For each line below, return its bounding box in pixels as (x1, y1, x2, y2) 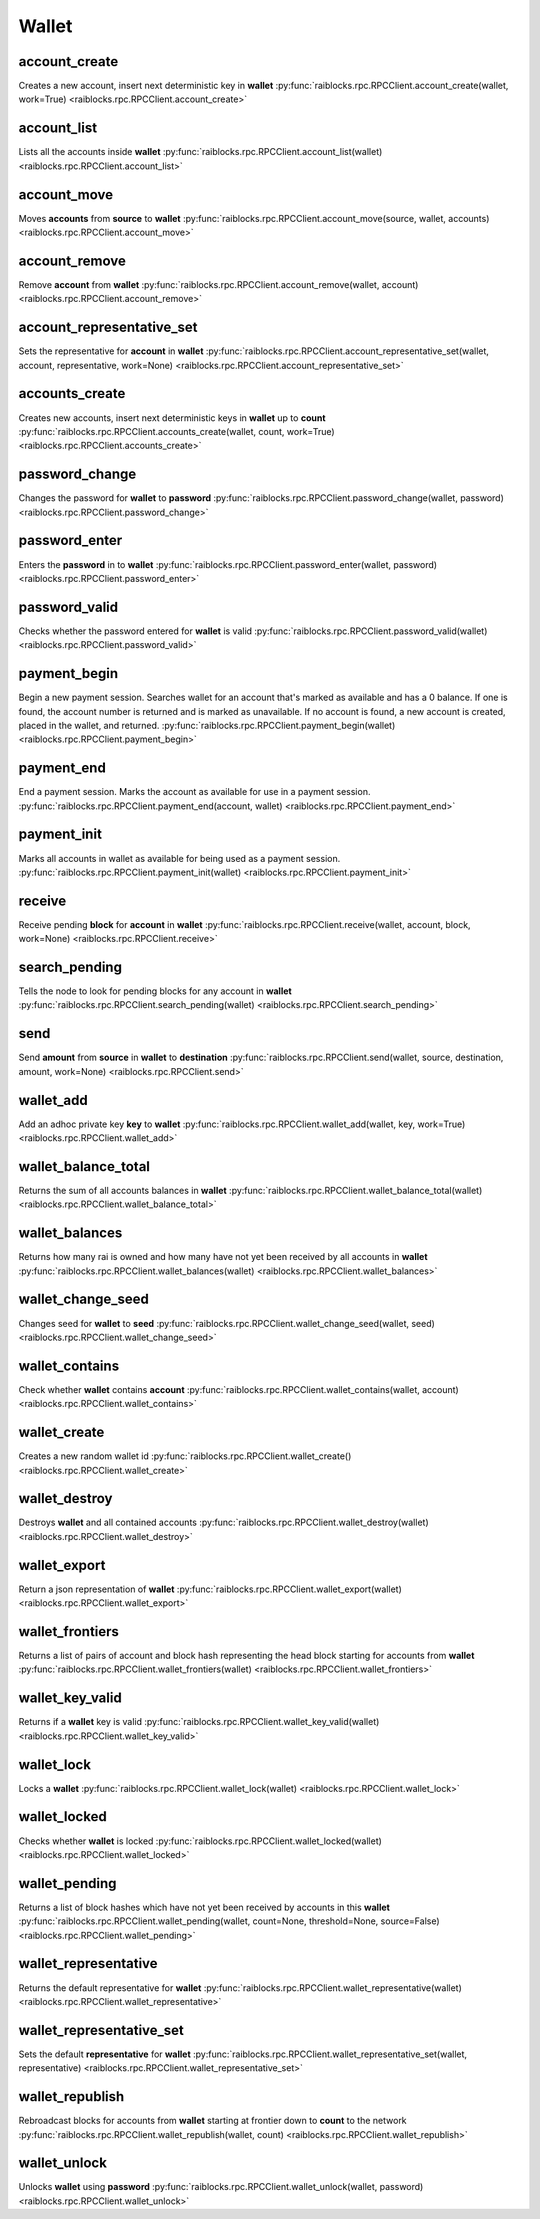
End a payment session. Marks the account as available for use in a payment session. (18, 786, 371, 798)
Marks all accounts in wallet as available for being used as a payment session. (18, 852, 341, 864)
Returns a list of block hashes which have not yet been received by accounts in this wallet (18, 1901, 390, 1913)
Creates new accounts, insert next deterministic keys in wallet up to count (18, 411, 326, 424)
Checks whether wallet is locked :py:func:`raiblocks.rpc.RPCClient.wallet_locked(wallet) (18, 1835, 382, 1847)
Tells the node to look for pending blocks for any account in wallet (18, 985, 292, 997)
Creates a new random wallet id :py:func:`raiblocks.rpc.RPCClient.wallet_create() (18, 1450, 352, 1462)
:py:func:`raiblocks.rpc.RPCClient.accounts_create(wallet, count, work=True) (18, 425, 335, 437)
